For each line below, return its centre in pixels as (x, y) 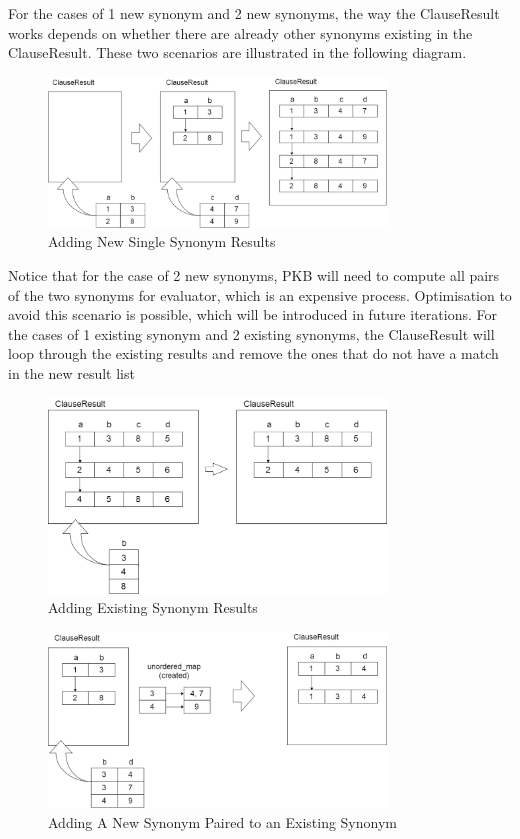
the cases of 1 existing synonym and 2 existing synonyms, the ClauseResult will (251, 333)
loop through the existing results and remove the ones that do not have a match (253, 353)
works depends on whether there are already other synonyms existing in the (240, 32)
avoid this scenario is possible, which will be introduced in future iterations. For (252, 314)
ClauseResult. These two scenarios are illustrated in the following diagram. (237, 52)
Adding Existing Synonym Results (153, 607)
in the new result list (71, 372)
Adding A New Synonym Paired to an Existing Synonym (222, 821)
